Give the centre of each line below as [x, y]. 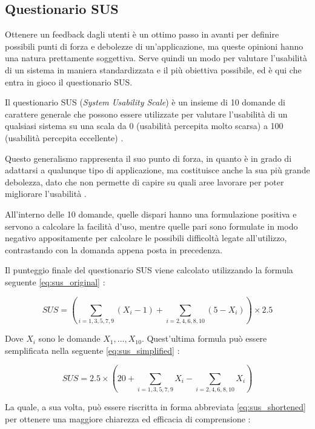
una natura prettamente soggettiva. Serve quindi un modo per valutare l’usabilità [156, 58]
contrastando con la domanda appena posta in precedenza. [114, 249]
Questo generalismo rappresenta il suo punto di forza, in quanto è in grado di [148, 158]
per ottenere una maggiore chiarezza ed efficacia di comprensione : [128, 418]
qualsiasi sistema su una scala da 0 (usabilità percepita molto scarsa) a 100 [144, 126]
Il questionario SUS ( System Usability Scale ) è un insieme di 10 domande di [145, 102]
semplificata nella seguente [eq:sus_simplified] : [92, 350]
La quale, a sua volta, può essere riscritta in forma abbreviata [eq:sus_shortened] [155, 407]
